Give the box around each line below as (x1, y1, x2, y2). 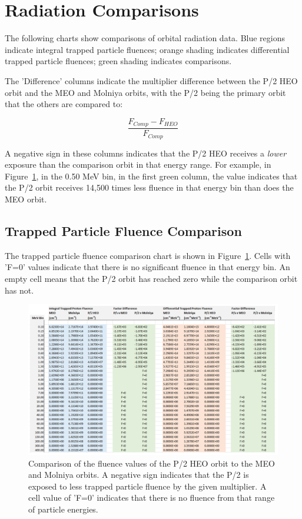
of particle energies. (28, 503, 98, 515)
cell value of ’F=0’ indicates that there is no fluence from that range (28, 491, 275, 504)
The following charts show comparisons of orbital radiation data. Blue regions (5, 32, 286, 44)
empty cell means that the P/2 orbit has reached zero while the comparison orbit (5, 272, 298, 284)
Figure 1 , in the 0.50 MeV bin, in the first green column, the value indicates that (5, 169, 298, 182)
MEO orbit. (5, 193, 47, 205)
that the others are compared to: (5, 98, 123, 110)
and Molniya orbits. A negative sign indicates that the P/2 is (28, 468, 249, 481)
